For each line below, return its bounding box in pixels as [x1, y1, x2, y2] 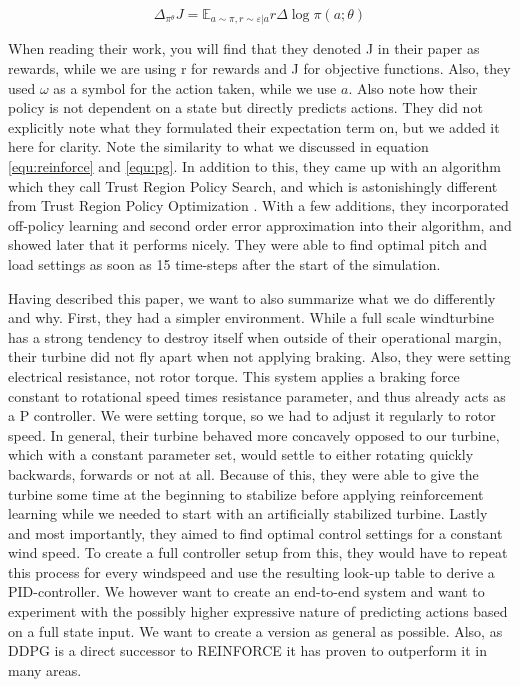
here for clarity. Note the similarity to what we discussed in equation [8, 136, 429, 157]
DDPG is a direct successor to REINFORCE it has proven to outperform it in [8, 640, 488, 661]
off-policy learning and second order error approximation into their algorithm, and [8, 214, 512, 235]
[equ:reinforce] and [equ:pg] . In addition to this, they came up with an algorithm [8, 156, 502, 177]
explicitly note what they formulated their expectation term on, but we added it [8, 116, 500, 137]
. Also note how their [348, 77, 478, 98]
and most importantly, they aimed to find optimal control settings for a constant [8, 522, 503, 543]
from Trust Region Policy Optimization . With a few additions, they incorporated [8, 195, 509, 216]
